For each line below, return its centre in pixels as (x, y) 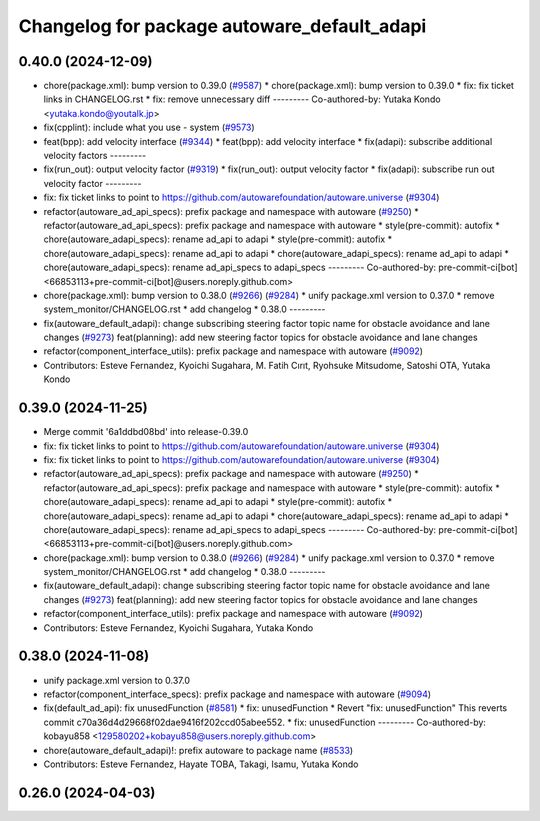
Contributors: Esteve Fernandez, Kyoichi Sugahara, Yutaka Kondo (178, 627)
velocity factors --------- (95, 156)
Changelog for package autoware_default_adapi (222, 26)
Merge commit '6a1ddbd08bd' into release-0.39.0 (146, 432)
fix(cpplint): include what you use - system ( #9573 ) (149, 127)
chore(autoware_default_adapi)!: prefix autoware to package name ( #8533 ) (198, 750)
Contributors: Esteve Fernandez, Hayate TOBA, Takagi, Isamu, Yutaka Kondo (201, 764)
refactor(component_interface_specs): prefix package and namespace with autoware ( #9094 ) (237, 694)
